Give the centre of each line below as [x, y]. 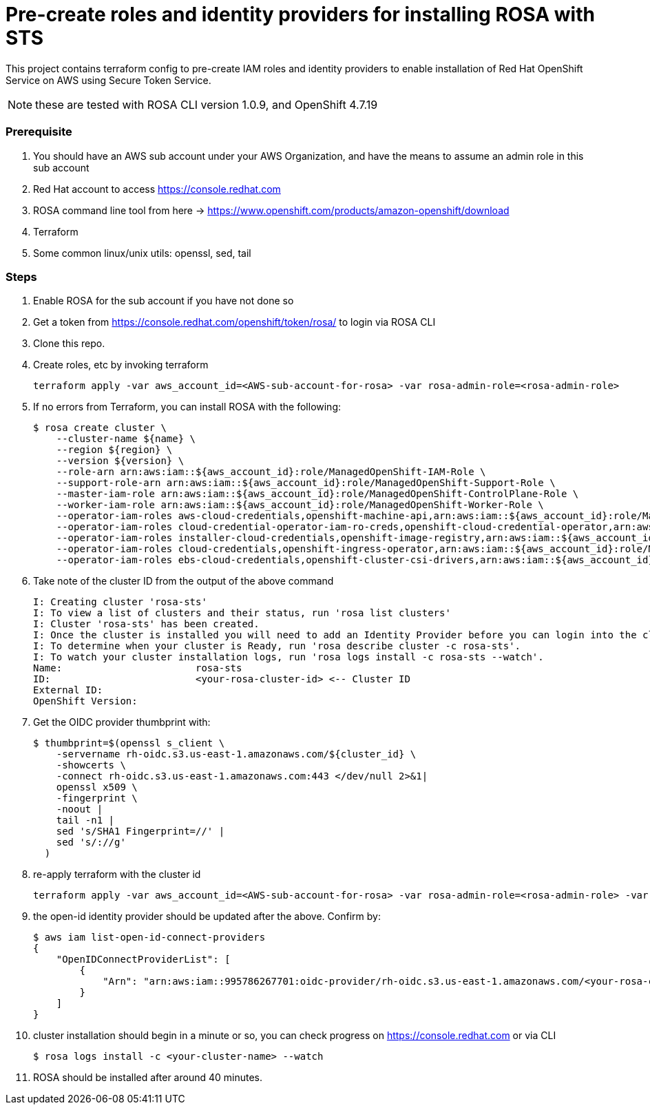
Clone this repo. [69, 344]
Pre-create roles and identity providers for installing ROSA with [300, 14]
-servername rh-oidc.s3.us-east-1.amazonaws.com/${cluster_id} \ [236, 754]
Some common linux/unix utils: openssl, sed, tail [142, 253]
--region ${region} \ [114, 450]
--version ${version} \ [120, 461]
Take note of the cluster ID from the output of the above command [184, 581]
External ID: [68, 690]
